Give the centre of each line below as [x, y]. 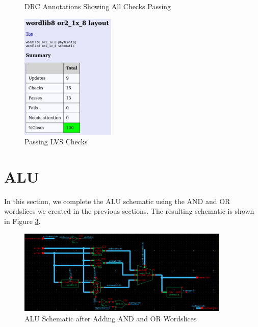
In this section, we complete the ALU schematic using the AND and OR [117, 201]
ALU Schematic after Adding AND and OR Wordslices [111, 318]
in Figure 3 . [22, 221]
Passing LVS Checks [56, 142]
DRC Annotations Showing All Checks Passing [98, 6]
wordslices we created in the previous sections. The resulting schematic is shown [129, 211]
